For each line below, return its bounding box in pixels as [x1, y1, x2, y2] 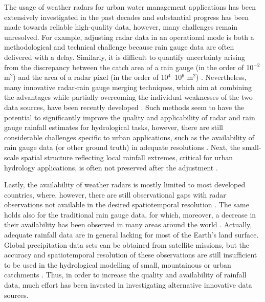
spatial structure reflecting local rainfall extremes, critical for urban [21, 152, 233, 162]
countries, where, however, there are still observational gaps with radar [4, 189, 226, 200]
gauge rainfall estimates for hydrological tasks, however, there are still [4, 122, 223, 133]
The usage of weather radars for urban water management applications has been [4, 2, 256, 12]
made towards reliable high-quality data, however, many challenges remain [4, 21, 238, 32]
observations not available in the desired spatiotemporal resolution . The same [4, 199, 249, 210]
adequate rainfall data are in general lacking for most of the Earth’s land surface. [4, 229, 259, 240]
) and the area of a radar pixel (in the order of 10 [13, 72, 168, 82]
